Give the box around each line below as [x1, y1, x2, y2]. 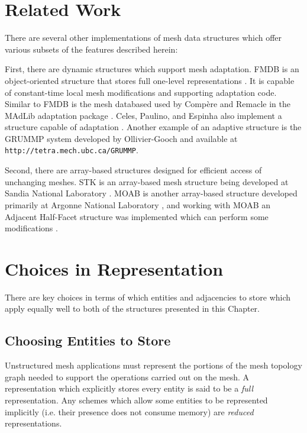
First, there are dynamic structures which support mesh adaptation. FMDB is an [5, 63, 299, 75]
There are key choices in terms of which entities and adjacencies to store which [5, 290, 291, 303]
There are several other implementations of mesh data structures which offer [5, 31, 282, 44]
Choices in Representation [5, 256, 224, 280]
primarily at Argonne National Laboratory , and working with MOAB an [5, 198, 271, 211]
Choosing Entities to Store [5, 331, 171, 350]
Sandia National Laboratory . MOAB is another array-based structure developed [5, 187, 298, 199]
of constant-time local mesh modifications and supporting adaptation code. [5, 86, 277, 98]
